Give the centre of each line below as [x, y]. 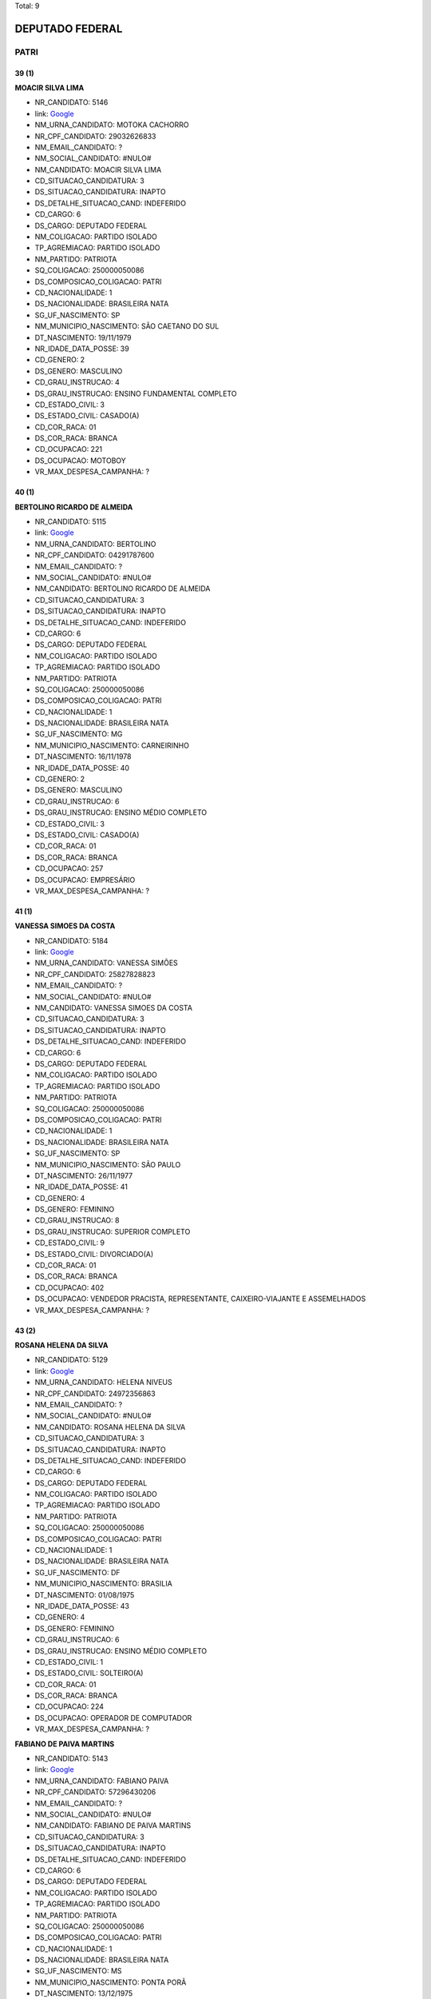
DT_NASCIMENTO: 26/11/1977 [84, 1175]
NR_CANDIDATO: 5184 [71, 940]
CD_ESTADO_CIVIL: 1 [69, 1662]
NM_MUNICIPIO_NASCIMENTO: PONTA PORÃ [111, 1982]
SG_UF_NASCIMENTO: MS [79, 1971]
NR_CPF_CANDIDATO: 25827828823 [95, 974]
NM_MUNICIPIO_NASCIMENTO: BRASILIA [104, 1584]
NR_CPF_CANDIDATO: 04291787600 [95, 555]
